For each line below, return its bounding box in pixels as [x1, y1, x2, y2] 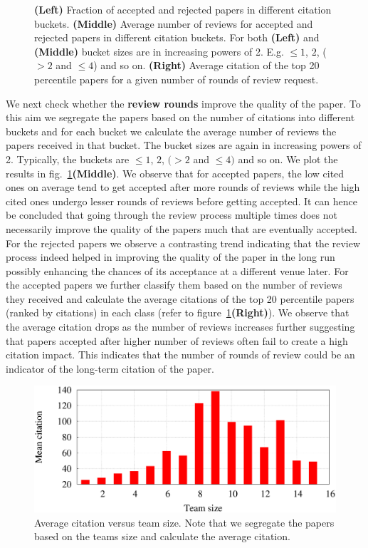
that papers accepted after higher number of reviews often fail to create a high [6, 333, 348, 348]
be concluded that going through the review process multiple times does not [6, 207, 337, 222]
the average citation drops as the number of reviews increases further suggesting [6, 319, 355, 334]
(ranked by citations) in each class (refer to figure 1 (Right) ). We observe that [6, 305, 349, 320]
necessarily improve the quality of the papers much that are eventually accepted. [6, 221, 357, 236]
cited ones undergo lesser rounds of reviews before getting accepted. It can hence [6, 193, 358, 208]
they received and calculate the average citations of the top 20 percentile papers [6, 291, 354, 306]
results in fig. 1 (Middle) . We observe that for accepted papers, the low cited [6, 165, 345, 180]
